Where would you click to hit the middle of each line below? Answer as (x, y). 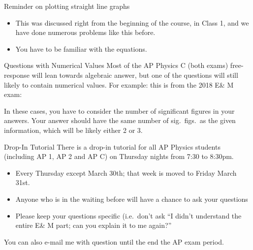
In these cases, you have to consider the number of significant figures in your (119, 110)
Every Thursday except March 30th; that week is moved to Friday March (126, 172)
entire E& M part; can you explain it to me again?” (94, 225)
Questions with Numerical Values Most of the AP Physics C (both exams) (116, 65)
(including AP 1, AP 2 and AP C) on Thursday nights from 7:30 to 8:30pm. (119, 156)
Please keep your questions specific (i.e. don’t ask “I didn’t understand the (128, 215)
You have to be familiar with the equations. (81, 48)
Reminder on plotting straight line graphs (67, 6)
